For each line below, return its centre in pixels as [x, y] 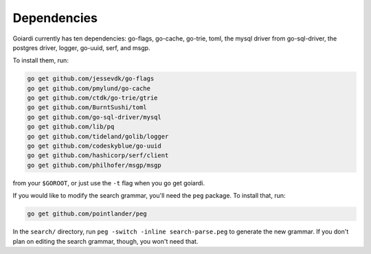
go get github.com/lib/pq [71, 127]
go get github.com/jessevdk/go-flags [91, 79]
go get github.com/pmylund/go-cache [89, 88]
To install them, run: [41, 60]
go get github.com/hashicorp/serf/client [98, 155]
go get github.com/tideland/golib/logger [98, 136]
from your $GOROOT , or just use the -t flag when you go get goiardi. [109, 183]
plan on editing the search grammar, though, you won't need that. [105, 241]
